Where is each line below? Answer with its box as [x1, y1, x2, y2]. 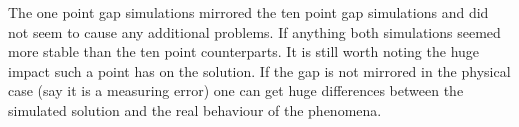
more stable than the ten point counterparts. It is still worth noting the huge [8, 41, 480, 62]
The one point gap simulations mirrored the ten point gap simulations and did [8, 2, 489, 22]
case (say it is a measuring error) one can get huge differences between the [8, 80, 464, 101]
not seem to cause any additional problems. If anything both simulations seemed [8, 21, 501, 42]
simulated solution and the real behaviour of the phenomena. [8, 99, 382, 120]
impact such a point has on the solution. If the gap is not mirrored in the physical [8, 60, 511, 81]
